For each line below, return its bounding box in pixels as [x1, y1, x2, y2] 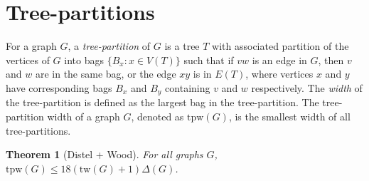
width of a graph [47, 108, 120, 123]
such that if [183, 52, 234, 67]
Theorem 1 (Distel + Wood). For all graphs [6, 147, 203, 162]
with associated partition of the [212, 38, 349, 53]
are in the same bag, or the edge [35, 66, 176, 81]
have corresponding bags [6, 80, 112, 95]
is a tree [164, 38, 200, 53]
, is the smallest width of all [228, 108, 351, 123]
